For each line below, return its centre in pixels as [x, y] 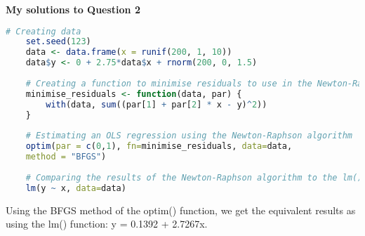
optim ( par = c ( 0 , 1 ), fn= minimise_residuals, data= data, [159, 146]
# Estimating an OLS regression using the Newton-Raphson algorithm [189, 136]
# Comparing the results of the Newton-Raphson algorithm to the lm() [194, 177]
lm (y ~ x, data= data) [76, 188]
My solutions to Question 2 [73, 9]
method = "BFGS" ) [66, 157]
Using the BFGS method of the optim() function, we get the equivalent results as [181, 210]
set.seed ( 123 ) [58, 42]
